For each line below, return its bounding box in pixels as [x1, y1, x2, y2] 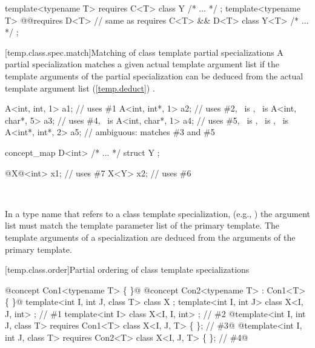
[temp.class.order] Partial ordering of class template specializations [5, 263, 250, 276]
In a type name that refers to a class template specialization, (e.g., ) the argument [5, 207, 310, 219]
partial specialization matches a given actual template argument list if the [5, 58, 279, 70]
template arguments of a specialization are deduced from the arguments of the [5, 230, 296, 243]
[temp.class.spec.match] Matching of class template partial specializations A [5, 45, 283, 58]
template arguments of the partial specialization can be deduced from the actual [5, 69, 303, 82]
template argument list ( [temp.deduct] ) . [5, 81, 155, 94]
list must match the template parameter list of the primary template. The [5, 219, 280, 232]
